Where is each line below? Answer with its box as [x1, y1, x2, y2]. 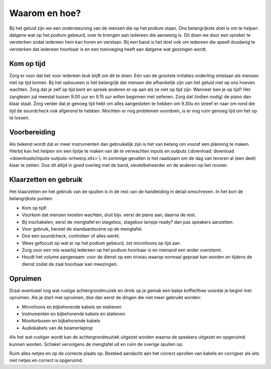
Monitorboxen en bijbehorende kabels [22, 318, 100, 324]
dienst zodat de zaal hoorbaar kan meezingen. [22, 261, 118, 267]
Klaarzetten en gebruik [9, 175, 83, 183]
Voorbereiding [9, 128, 56, 136]
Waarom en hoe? [9, 8, 81, 19]
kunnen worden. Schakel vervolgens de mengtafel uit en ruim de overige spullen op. [9, 341, 184, 347]
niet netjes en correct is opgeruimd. [9, 357, 83, 363]
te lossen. [9, 115, 30, 121]
